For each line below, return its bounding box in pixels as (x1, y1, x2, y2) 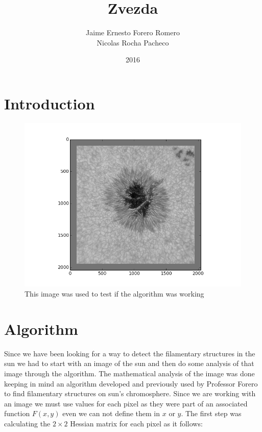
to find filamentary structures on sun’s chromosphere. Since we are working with (4, 388, 256, 399)
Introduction (4, 93, 95, 113)
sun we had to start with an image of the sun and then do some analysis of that (4, 358, 254, 369)
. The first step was (181, 408, 242, 419)
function (4, 408, 30, 419)
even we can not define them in (62, 408, 160, 419)
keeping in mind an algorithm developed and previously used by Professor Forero (4, 378, 258, 389)
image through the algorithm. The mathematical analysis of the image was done (4, 368, 255, 378)
